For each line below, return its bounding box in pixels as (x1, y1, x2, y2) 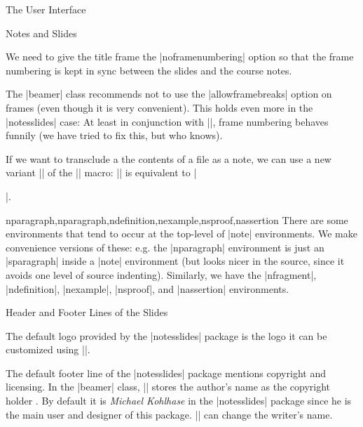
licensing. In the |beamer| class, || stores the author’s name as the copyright (6, 379, 331, 394)
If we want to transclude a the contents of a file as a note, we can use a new (6, 151, 331, 166)
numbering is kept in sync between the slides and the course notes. (6, 63, 292, 77)
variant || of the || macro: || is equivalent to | (6, 165, 197, 180)
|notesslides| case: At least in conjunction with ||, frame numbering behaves (6, 114, 329, 129)
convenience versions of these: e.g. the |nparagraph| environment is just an (6, 239, 324, 254)
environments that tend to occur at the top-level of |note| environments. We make (6, 226, 357, 241)
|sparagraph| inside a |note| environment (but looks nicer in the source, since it (6, 254, 345, 268)
